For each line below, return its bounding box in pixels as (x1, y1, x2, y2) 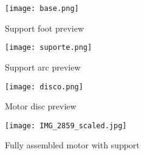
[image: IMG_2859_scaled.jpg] (5, 121, 127, 130)
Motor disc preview (5, 100, 77, 112)
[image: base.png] (5, 4, 79, 13)
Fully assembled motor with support (5, 139, 140, 151)
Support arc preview (5, 60, 81, 73)
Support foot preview (5, 21, 84, 34)
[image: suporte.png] (5, 43, 92, 52)
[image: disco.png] (5, 82, 83, 91)
